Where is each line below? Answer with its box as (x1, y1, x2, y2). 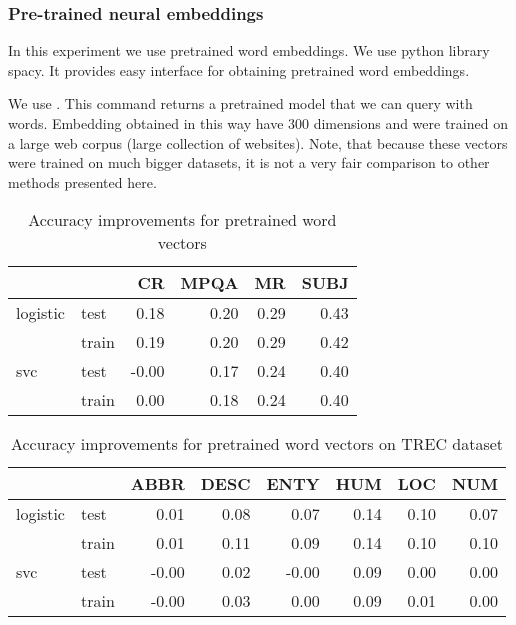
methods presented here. (8, 171, 157, 192)
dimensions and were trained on (313, 113, 508, 133)
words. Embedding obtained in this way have (8, 113, 284, 133)
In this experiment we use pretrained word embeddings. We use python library (8, 40, 490, 61)
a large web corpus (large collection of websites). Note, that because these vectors (8, 132, 508, 153)
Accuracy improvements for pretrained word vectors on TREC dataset (10, 432, 504, 456)
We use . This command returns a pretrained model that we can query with (8, 93, 473, 114)
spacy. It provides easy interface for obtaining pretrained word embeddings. (8, 59, 470, 80)
